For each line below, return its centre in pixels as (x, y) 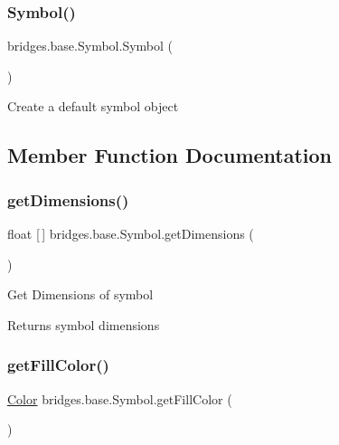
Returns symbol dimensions (84, 324)
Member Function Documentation (170, 155)
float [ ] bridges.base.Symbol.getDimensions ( (131, 233)
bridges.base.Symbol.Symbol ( (90, 46)
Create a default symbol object (93, 106)
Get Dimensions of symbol (80, 294)
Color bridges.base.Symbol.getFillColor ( (120, 398)
